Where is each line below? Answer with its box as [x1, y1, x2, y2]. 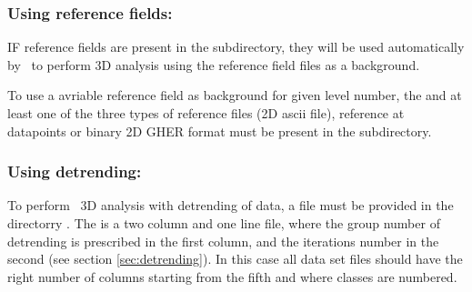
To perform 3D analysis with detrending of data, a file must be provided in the [7, 196, 454, 215]
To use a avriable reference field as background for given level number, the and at [7, 86, 462, 105]
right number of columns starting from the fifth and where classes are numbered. [7, 267, 457, 286]
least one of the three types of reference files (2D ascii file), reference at [7, 104, 405, 122]
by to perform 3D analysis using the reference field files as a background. [7, 55, 420, 74]
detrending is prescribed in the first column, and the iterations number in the [7, 231, 439, 250]
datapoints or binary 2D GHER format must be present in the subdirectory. [7, 121, 432, 140]
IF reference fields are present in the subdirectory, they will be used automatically [7, 37, 465, 56]
